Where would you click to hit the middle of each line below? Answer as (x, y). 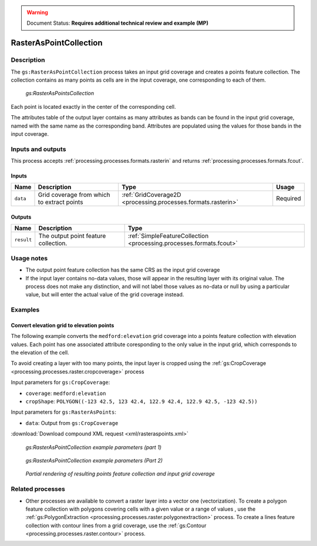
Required (289, 199)
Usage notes (29, 258)
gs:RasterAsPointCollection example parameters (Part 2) (94, 460)
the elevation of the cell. (40, 353)
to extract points (60, 202)
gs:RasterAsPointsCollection (60, 93)
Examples (25, 310)
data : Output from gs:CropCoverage (72, 423)
